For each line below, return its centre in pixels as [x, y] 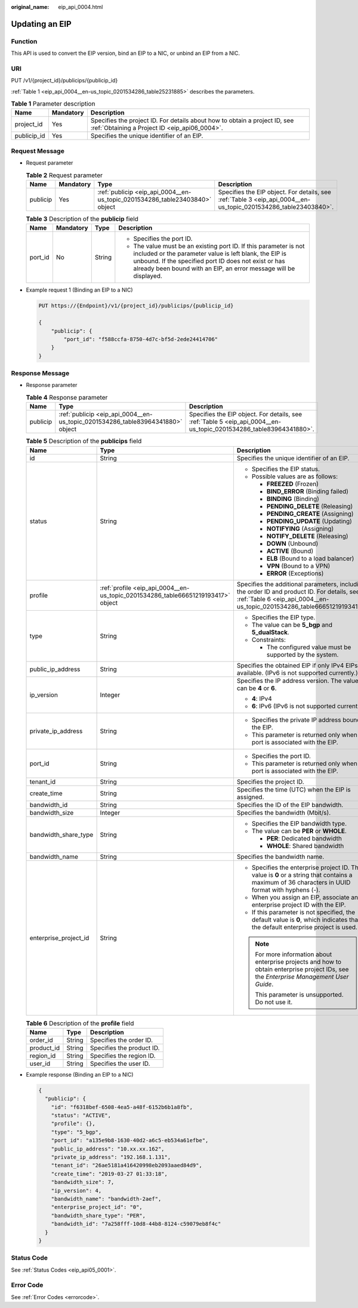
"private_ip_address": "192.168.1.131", [111, 1157]
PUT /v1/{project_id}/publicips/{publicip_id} [64, 81]
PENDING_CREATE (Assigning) [310, 514]
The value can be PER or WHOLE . [299, 831]
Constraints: [269, 639]
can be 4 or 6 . [257, 688]
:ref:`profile [115, 587]
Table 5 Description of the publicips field [84, 441]
